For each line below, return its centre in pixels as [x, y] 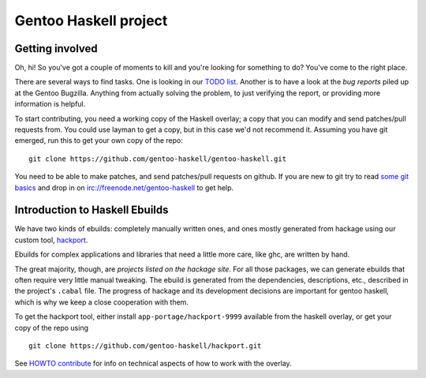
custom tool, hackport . [51, 240]
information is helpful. [50, 104]
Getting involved [56, 49]
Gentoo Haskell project [91, 21]
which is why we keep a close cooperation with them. [102, 302]
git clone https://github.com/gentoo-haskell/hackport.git [145, 346]
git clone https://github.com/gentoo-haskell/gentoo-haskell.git [158, 159]
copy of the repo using [51, 327]
